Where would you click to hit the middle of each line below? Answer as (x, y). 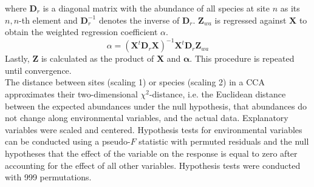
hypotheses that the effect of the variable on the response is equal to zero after (151, 153)
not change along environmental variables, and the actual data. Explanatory (147, 118)
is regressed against (251, 20)
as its (290, 8)
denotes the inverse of (139, 20)
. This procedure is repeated (242, 58)
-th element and (48, 20)
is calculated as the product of (97, 58)
